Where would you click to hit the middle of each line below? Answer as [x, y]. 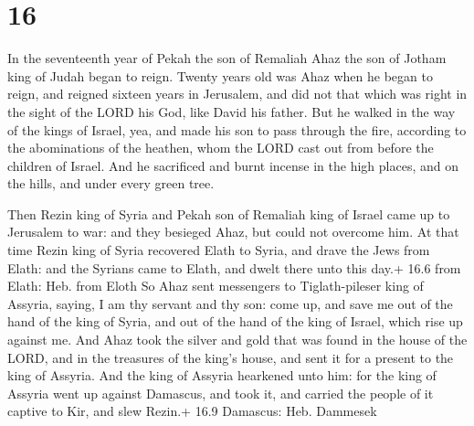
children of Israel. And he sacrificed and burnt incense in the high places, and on [233, 165]
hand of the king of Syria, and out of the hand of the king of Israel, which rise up [235, 321]
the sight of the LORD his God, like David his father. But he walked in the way [232, 111]
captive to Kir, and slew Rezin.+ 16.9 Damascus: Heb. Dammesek [192, 411]
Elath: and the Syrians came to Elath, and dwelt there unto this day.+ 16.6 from [234, 267]
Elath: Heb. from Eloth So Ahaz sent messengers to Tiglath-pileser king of [216, 286]
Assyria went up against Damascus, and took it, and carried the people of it [221, 393]
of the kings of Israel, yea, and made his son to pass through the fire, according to [237, 129]
